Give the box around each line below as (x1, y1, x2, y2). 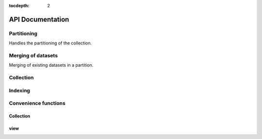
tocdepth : (9, 3, 30, 8)
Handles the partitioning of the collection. (9, 40, 92, 46)
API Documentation (9, 15, 69, 24)
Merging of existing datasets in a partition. (9, 62, 94, 68)
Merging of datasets (9, 52, 58, 59)
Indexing (9, 87, 30, 94)
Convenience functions (9, 100, 65, 107)
